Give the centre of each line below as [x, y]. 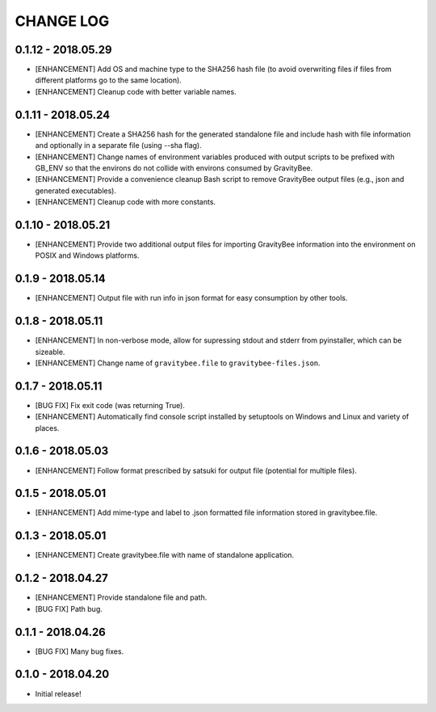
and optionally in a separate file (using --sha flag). [118, 145]
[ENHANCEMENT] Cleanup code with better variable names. [136, 91]
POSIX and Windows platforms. [87, 255]
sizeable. [50, 352]
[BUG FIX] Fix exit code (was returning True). [110, 405]
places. [47, 428]
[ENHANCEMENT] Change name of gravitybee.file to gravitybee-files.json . [178, 363]
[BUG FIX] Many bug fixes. [80, 651]
